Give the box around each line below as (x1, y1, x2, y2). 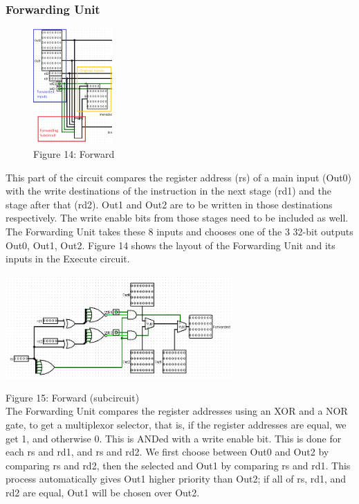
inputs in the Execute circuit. (6, 251, 130, 266)
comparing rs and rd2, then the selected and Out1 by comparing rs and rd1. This (6, 458, 351, 472)
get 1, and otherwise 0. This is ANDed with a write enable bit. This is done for (6, 431, 342, 445)
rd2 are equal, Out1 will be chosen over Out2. (6, 485, 200, 500)
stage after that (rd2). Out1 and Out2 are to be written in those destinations (6, 197, 333, 211)
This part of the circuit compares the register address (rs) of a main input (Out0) (6, 170, 352, 184)
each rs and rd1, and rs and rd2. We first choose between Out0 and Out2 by (6, 444, 329, 459)
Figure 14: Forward (33, 147, 115, 161)
